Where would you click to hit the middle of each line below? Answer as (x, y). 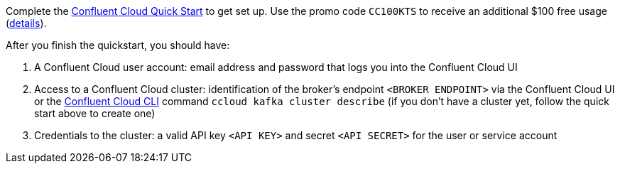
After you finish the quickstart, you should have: (118, 45)
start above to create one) (95, 113)
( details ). (26, 23)
